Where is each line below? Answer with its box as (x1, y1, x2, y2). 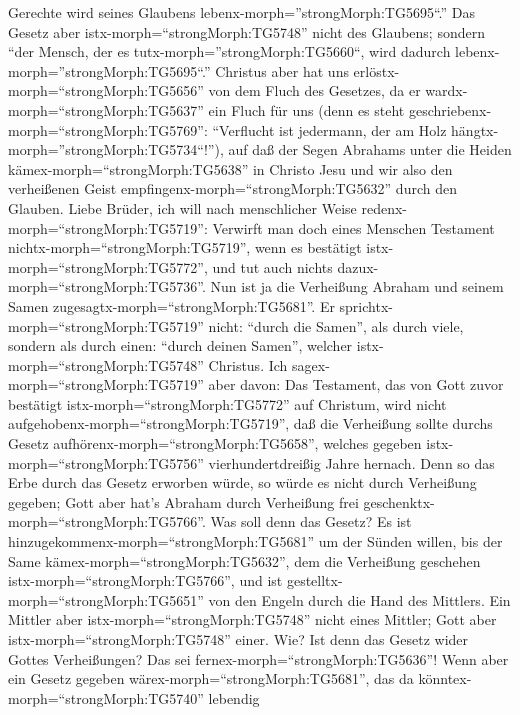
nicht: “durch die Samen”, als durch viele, (208, 315, 464, 336)
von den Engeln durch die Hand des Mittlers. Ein (208, 589, 511, 610)
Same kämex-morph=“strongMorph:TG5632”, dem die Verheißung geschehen (8, 550, 481, 571)
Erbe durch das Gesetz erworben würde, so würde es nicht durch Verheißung (8, 472, 477, 493)
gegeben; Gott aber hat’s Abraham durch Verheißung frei (8, 491, 359, 512)
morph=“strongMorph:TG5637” (8, 99, 204, 120)
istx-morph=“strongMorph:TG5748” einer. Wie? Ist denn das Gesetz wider (8, 629, 469, 649)
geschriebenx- (408, 99, 492, 120)
